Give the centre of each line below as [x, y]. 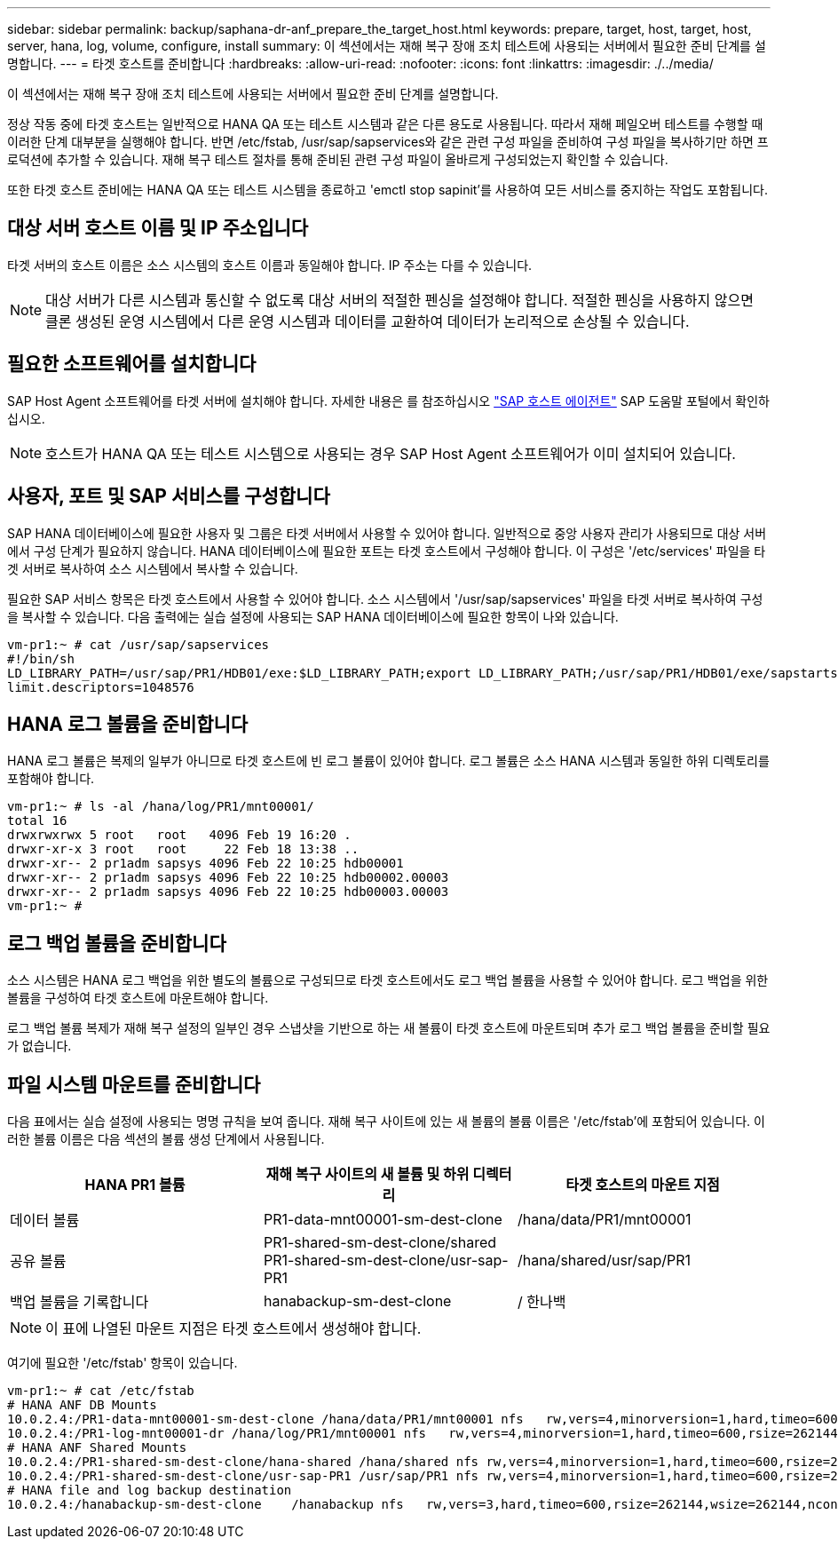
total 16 [37, 821]
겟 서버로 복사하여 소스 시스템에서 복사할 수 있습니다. [153, 568]
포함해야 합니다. [51, 779]
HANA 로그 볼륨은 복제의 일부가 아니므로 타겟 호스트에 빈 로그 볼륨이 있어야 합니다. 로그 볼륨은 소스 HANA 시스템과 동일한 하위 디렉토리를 [388, 761]
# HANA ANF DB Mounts [82, 1405]
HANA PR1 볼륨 [135, 1185]
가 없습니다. [40, 1046]
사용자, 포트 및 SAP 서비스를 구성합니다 [169, 496]
